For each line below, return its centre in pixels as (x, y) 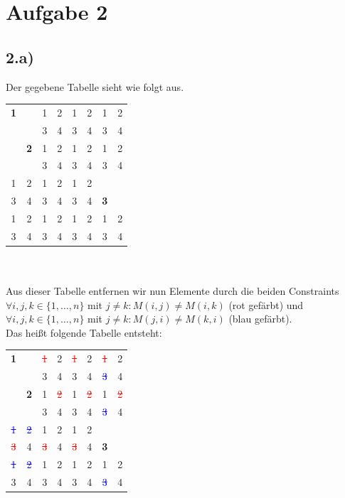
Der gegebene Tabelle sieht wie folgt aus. (95, 86)
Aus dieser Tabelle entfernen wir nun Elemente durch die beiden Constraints (172, 291)
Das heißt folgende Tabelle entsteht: (84, 332)
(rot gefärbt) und (266, 304)
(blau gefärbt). (260, 319)
